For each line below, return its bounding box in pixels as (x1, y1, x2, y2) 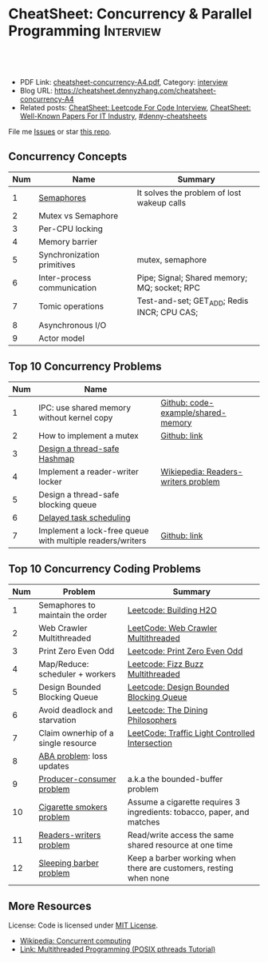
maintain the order (38, 609, 108, 621)
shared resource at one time (127, 839, 234, 850)
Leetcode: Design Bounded (127, 681, 230, 693)
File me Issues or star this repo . (8, 126, 112, 136)
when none (127, 872, 170, 884)
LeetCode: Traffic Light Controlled (127, 727, 255, 738)
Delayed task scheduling (38, 512, 131, 523)
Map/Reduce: (38, 658, 89, 669)
